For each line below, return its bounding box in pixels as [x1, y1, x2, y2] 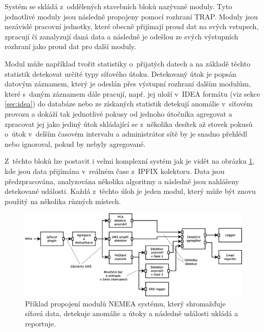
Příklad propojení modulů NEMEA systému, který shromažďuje [25, 298, 226, 308]
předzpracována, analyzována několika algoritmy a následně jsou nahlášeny [5, 175, 239, 186]
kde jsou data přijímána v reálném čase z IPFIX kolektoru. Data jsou [5, 165, 225, 176]
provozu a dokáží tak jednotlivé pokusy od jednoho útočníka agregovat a [5, 108, 232, 119]
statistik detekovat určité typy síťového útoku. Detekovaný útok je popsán [5, 68, 236, 79]
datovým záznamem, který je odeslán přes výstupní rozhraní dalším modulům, [5, 78, 251, 89]
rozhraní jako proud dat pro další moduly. [5, 41, 136, 52]
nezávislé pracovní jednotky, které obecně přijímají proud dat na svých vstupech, [5, 21, 259, 32]
